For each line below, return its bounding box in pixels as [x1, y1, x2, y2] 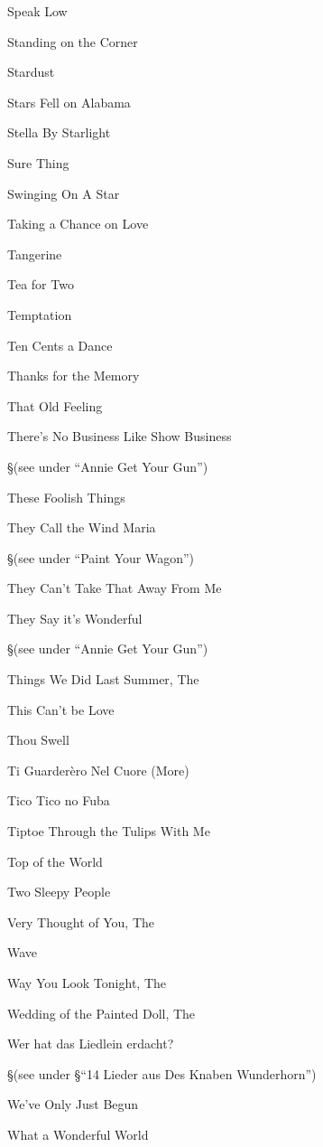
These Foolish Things [7, 487, 125, 506]
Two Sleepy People [7, 882, 111, 901]
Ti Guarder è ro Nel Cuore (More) [7, 760, 189, 779]
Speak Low [7, 2, 68, 20]
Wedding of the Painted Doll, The [7, 1003, 196, 1022]
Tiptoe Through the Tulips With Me [7, 822, 210, 841]
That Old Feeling [7, 396, 103, 415]
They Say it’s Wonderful [7, 608, 143, 627]
